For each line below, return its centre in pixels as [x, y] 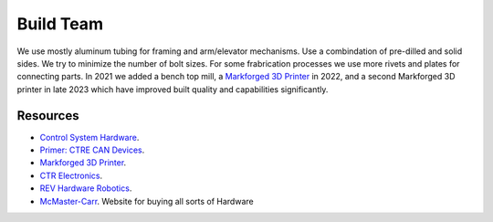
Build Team [60, 24]
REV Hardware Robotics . [86, 188]
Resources [48, 116]
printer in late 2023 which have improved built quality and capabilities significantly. [173, 89]
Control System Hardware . [89, 137]
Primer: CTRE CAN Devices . [92, 150]
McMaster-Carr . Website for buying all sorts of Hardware [147, 201]
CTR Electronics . [71, 175]
